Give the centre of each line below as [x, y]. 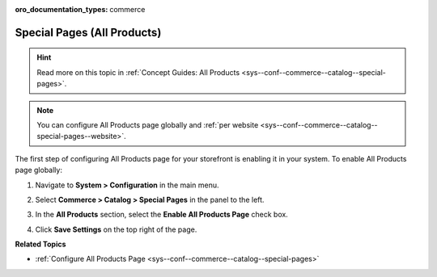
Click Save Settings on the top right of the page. [116, 229]
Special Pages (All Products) [88, 32]
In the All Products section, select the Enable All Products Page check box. [162, 215]
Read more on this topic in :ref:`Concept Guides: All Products [138, 72]
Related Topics [40, 244]
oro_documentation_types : [62, 9]
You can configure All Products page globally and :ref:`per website [148, 124]
